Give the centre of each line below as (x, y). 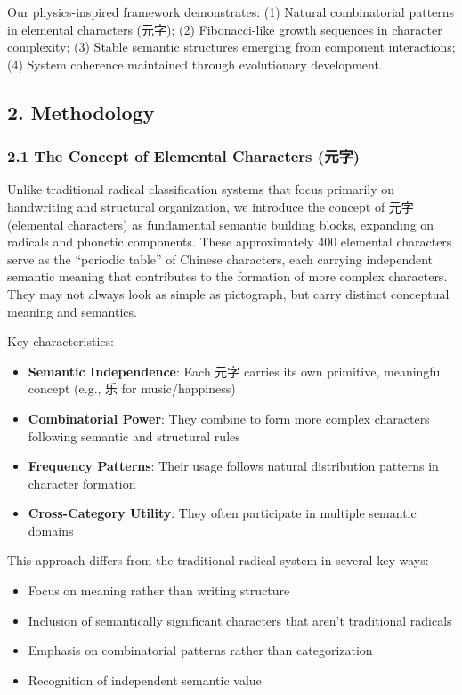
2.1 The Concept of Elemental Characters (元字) (184, 156)
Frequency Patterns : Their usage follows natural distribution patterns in (233, 466)
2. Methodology (81, 112)
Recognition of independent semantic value (145, 679)
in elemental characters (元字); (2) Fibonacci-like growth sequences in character (225, 29)
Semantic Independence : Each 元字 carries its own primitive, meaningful (236, 371)
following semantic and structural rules (134, 436)
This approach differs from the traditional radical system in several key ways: (218, 560)
